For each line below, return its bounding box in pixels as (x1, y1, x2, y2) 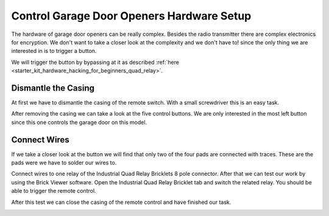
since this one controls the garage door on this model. (11, 119, 147, 126)
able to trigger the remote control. (11, 187, 97, 195)
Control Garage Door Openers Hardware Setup (11, 9, 252, 23)
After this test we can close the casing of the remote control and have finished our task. (11, 198, 232, 206)
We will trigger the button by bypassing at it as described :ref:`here (11, 58, 180, 66)
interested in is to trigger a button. (11, 47, 97, 55)
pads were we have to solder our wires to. (11, 159, 117, 167)
